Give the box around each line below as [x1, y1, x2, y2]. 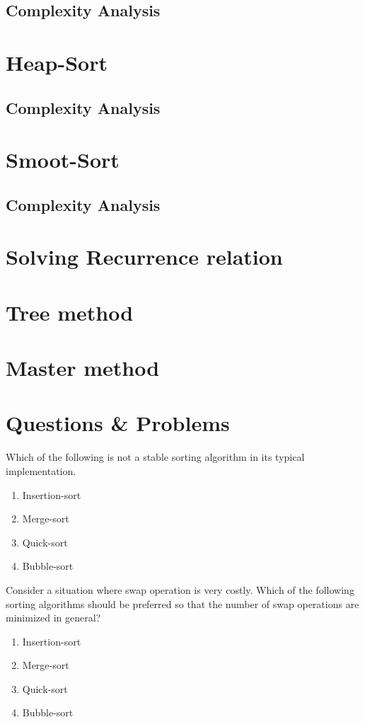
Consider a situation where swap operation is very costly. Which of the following [6, 582, 354, 597]
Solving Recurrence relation [6, 242, 283, 271]
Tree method [6, 297, 134, 326]
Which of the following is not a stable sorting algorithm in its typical [6, 449, 305, 464]
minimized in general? [6, 610, 101, 625]
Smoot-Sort [6, 145, 120, 174]
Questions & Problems [6, 408, 230, 437]
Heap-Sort [6, 47, 108, 76]
